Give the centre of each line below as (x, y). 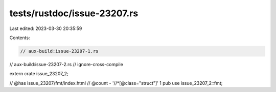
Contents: (20, 38)
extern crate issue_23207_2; (39, 74)
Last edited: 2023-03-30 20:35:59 (46, 28)
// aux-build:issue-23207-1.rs (60, 51)
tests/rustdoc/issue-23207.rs (74, 13)
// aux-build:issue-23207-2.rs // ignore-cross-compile (66, 64)
